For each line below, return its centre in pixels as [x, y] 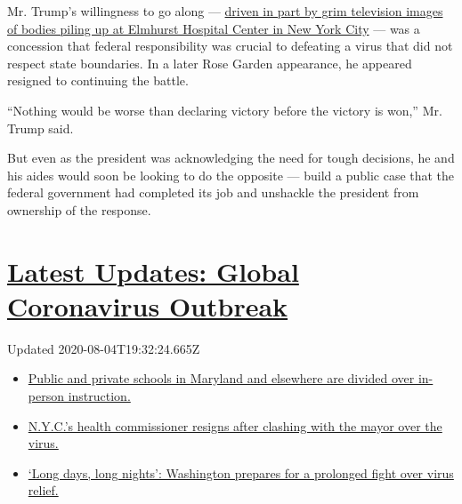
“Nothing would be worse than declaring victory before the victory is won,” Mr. [225, 110]
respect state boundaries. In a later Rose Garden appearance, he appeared [210, 63]
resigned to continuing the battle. [98, 80]
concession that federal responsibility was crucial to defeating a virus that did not [230, 46]
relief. [43, 490]
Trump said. [41, 128]
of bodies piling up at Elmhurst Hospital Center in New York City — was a [214, 28]
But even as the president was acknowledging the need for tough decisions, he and [231, 158]
